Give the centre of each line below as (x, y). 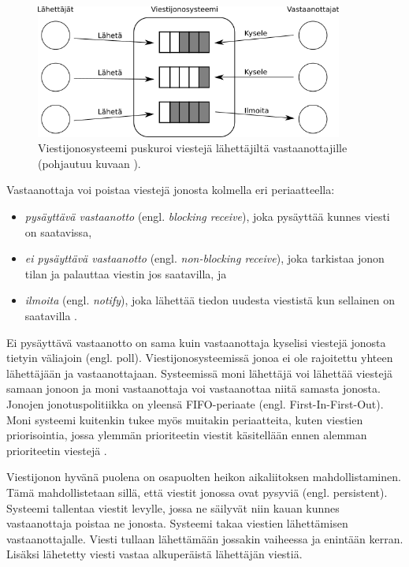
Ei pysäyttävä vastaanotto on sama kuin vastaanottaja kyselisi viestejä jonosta (196, 342)
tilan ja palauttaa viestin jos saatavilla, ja (126, 273)
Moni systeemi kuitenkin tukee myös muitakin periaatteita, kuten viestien (185, 419)
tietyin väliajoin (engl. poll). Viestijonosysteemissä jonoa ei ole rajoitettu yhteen (200, 358)
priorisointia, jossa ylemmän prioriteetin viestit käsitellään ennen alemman (187, 435)
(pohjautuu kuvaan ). (89, 163)
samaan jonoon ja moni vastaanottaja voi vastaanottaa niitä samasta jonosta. (193, 388)
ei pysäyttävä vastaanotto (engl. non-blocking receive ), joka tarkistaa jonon (204, 258)
